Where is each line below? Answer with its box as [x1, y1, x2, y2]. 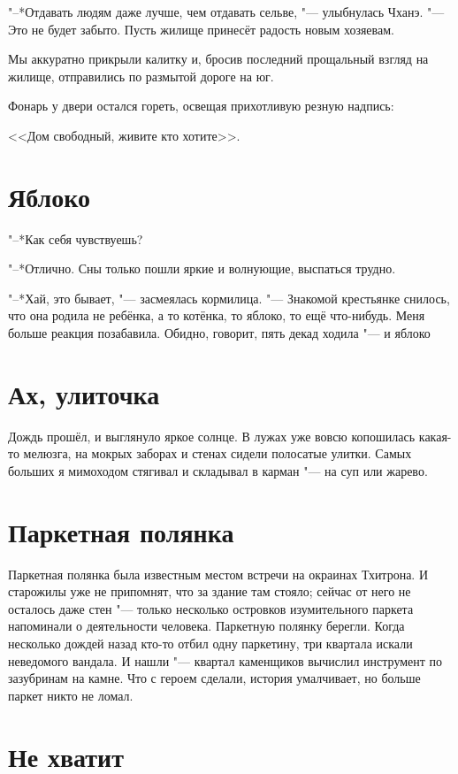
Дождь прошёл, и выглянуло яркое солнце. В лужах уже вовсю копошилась [8, 426, 416, 445]
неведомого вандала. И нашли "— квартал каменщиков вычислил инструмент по [8, 651, 443, 670]
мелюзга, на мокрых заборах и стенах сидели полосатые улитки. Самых [23, 444, 412, 463]
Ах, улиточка [8, 375, 160, 411]
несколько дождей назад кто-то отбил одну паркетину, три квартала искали [8, 634, 413, 653]
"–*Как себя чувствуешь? [8, 229, 143, 248]
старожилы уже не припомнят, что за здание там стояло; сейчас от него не [8, 582, 411, 601]
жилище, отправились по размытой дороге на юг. [8, 66, 274, 85]
